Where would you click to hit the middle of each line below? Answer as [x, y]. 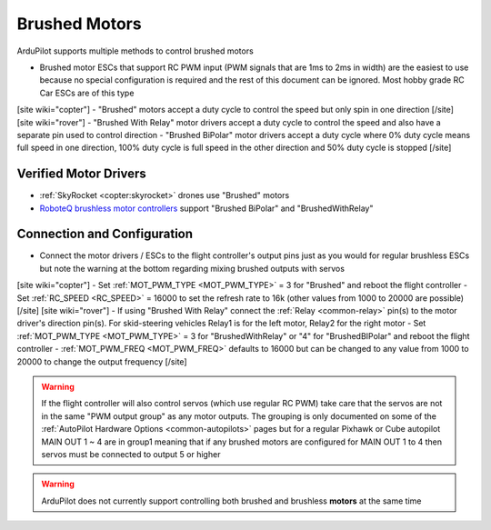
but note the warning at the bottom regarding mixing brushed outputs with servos [192, 268]
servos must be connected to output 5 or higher [131, 454]
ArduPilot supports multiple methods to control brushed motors [135, 51]
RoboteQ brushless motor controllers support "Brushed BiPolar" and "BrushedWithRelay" [206, 208]
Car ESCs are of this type [87, 93]
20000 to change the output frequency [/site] [102, 361]
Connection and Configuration [105, 234]
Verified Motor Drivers [82, 174]
